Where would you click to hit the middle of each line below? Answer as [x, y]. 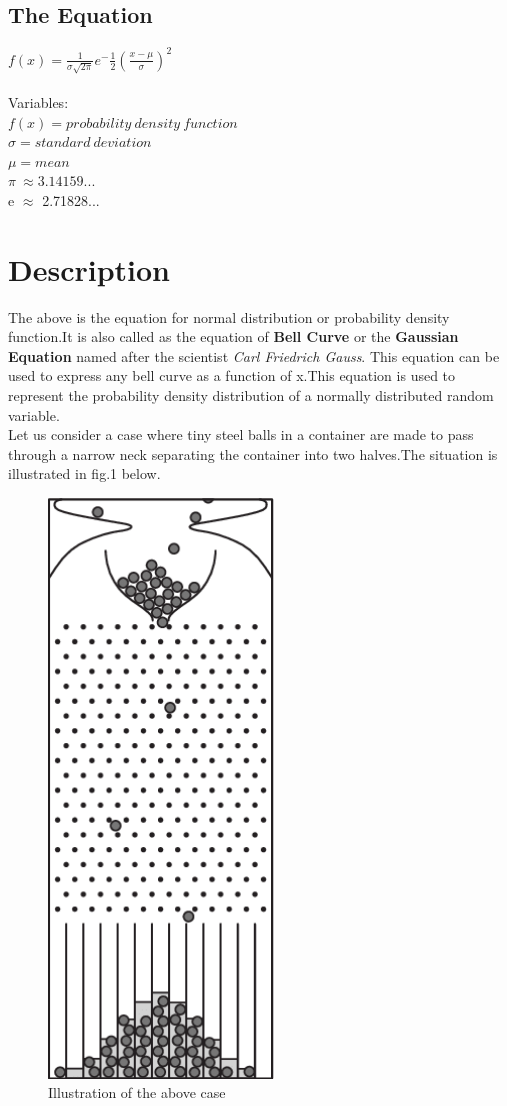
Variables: [38, 102]
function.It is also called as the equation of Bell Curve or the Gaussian [233, 336]
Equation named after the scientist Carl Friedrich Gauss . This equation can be [254, 355]
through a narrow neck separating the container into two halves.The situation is [253, 453]
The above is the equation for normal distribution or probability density [229, 316]
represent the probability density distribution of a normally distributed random [251, 395]
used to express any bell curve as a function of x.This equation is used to [232, 375]
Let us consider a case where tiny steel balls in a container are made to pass [241, 434]
